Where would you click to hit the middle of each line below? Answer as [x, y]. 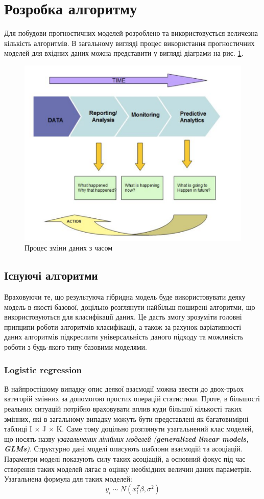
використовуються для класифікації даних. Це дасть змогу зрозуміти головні [123, 317]
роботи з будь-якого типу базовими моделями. [76, 347]
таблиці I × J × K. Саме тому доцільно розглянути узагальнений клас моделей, [129, 429]
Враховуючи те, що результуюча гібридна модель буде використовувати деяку [125, 297]
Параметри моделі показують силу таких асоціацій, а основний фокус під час [125, 459]
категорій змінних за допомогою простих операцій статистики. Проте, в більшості [132, 399]
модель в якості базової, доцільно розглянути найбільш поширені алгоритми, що [130, 307]
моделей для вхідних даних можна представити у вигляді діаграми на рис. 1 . [124, 53]
